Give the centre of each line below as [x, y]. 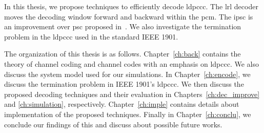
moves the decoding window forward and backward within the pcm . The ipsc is [129, 16]
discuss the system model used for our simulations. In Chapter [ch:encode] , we [127, 74]
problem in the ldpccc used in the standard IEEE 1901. [91, 36]
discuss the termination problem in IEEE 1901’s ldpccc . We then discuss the [124, 84]
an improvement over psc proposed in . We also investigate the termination [123, 26]
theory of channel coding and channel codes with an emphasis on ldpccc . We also [131, 63]
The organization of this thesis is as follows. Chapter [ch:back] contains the [123, 54]
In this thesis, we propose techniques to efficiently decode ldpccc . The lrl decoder [131, 6]
